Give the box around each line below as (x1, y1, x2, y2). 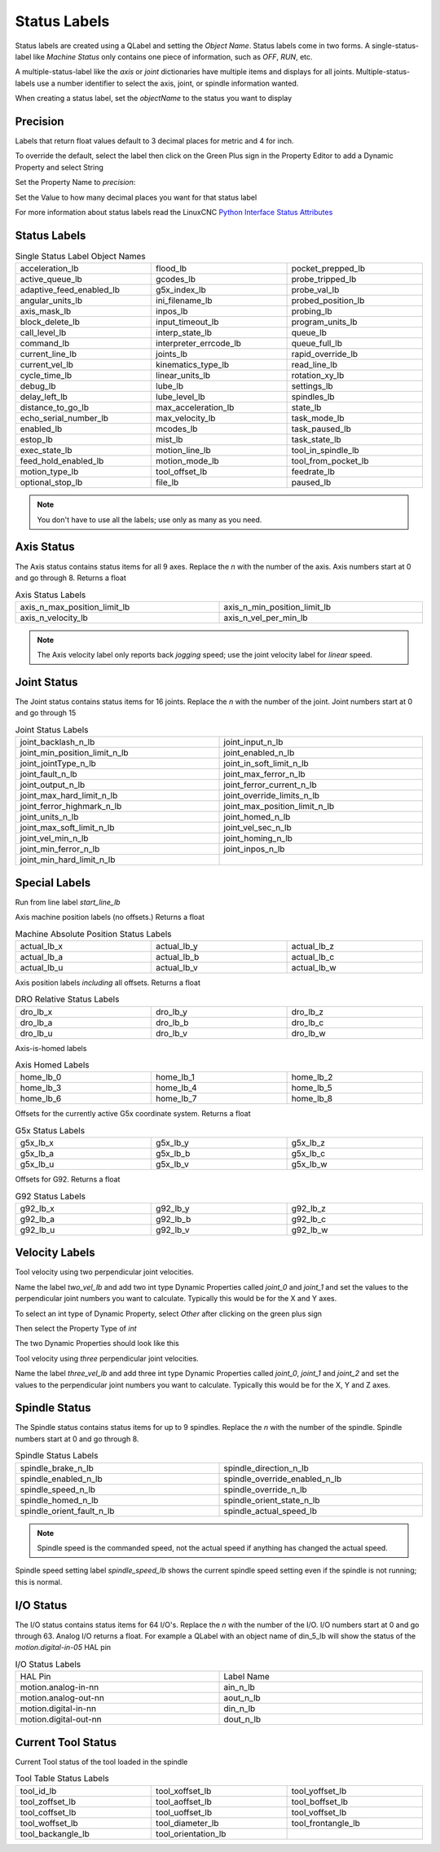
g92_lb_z (291, 1203, 326, 1214)
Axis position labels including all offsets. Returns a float (15, 978, 201, 988)
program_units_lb (291, 316, 358, 328)
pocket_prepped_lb (291, 263, 366, 275)
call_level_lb (20, 327, 67, 338)
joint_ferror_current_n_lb (223, 779, 317, 790)
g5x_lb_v (156, 1159, 189, 1170)
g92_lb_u (20, 1224, 55, 1235)
